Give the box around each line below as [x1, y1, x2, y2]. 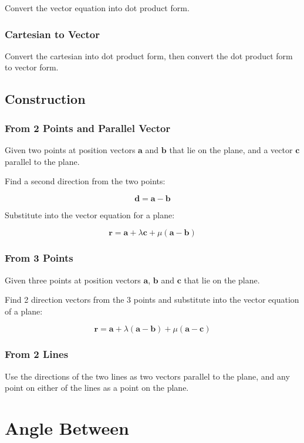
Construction [5, 90, 86, 108]
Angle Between [5, 415, 129, 439]
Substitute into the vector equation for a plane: [5, 208, 175, 221]
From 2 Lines [5, 347, 69, 361]
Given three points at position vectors [5, 273, 141, 286]
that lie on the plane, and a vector [169, 144, 293, 155]
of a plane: [5, 305, 43, 317]
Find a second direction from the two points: [5, 175, 165, 187]
